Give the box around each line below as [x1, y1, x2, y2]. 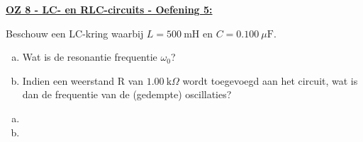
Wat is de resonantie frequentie [22, 49, 157, 64]
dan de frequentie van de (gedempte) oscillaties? [22, 87, 232, 102]
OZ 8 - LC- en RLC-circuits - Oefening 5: [6, 2, 213, 16]
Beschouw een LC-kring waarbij [6, 25, 144, 40]
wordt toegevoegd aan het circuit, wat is [182, 73, 358, 88]
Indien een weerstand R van [22, 73, 144, 88]
